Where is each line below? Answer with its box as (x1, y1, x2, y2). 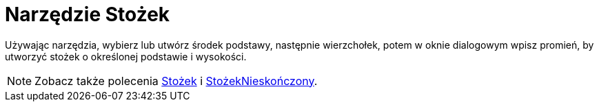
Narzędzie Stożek (5, 3, 170, 26)
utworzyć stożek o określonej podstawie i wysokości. (5, 50, 247, 62)
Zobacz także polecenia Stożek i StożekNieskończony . (34, 73, 318, 88)
